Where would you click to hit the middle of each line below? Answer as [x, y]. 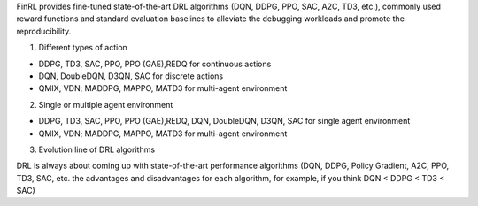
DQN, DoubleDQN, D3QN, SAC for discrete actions [131, 76]
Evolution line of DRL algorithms [96, 149]
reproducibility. [44, 31]
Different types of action [83, 48]
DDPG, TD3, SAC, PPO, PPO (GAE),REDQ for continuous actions [155, 64]
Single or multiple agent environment [106, 104]
